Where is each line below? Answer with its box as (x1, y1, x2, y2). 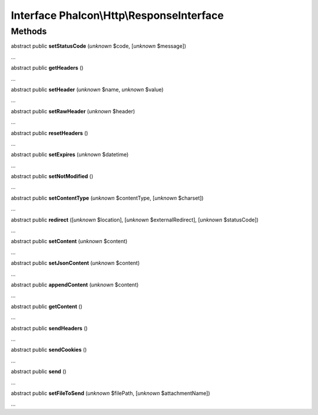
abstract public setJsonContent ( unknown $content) (11, 260, 140, 267)
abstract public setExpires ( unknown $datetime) (11, 151, 129, 158)
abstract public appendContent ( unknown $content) (11, 281, 139, 288)
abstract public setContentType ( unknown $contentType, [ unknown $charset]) (11, 194, 204, 201)
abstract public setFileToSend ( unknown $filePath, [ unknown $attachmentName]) (11, 390, 210, 397)
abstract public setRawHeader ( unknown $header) (11, 107, 135, 115)
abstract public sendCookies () (11, 346, 87, 354)
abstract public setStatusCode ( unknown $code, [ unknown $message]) (11, 43, 187, 50)
